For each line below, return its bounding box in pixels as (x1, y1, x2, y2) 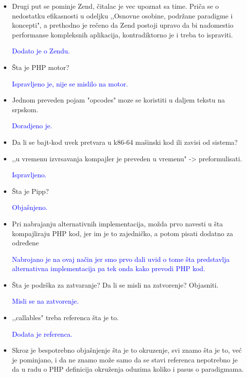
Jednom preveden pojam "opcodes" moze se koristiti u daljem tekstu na (12, 95, 225, 105)
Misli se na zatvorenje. (12, 296, 79, 306)
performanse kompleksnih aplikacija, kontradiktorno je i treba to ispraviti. (12, 29, 233, 39)
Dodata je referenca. (12, 328, 72, 339)
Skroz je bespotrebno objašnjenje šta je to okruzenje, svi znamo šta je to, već (12, 345, 242, 355)
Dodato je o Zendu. (12, 46, 70, 56)
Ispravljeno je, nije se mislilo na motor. (12, 78, 128, 88)
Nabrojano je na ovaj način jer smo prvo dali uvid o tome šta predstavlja (12, 254, 230, 264)
